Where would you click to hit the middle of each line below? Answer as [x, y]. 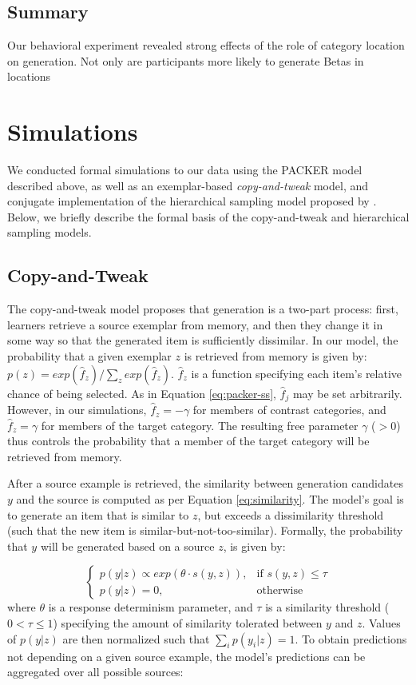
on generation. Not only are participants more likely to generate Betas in [186, 60]
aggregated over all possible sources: [95, 672]
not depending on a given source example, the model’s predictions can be [186, 656]
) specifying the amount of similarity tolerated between [188, 623]
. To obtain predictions [351, 638]
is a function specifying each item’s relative [297, 373]
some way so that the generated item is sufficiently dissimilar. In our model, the [203, 340]
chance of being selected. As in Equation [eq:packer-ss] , [142, 393]
